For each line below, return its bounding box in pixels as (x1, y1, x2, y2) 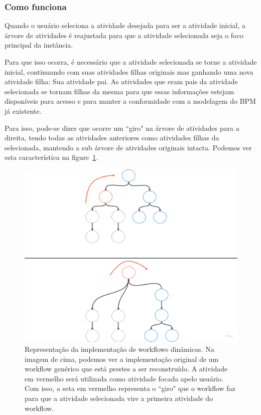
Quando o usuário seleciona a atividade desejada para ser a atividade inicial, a (5, 20, 245, 31)
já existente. (5, 105, 42, 116)
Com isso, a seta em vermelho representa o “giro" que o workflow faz (25, 383, 235, 393)
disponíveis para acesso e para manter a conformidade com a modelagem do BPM (5, 96, 256, 106)
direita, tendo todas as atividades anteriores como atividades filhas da (5, 132, 219, 143)
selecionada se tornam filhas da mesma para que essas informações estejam (5, 86, 234, 96)
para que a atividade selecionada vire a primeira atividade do (25, 393, 213, 403)
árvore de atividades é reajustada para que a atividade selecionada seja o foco (5, 30, 243, 40)
